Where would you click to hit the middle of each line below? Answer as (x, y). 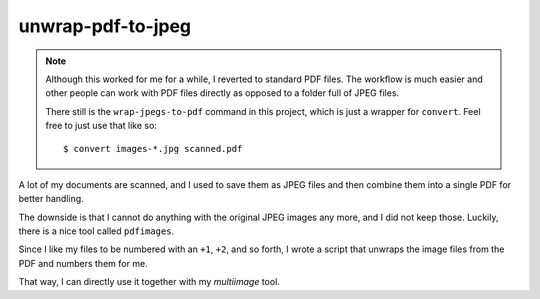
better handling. (51, 199)
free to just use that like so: (101, 126)
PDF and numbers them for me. (83, 263)
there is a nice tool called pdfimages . (96, 231)
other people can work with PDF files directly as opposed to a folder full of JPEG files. (222, 93)
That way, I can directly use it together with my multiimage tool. (149, 282)
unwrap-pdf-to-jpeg (105, 26)
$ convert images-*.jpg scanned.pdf (153, 148)
